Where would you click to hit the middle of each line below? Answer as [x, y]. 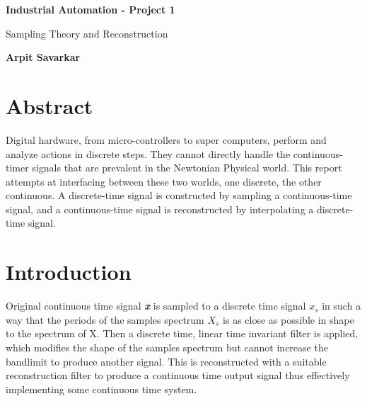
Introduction [69, 272]
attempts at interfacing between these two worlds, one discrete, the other [164, 181]
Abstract [49, 105]
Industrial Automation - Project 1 [91, 9]
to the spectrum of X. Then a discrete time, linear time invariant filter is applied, [182, 333]
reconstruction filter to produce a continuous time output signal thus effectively [178, 375]
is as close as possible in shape [289, 319]
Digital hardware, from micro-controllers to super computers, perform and [166, 139]
